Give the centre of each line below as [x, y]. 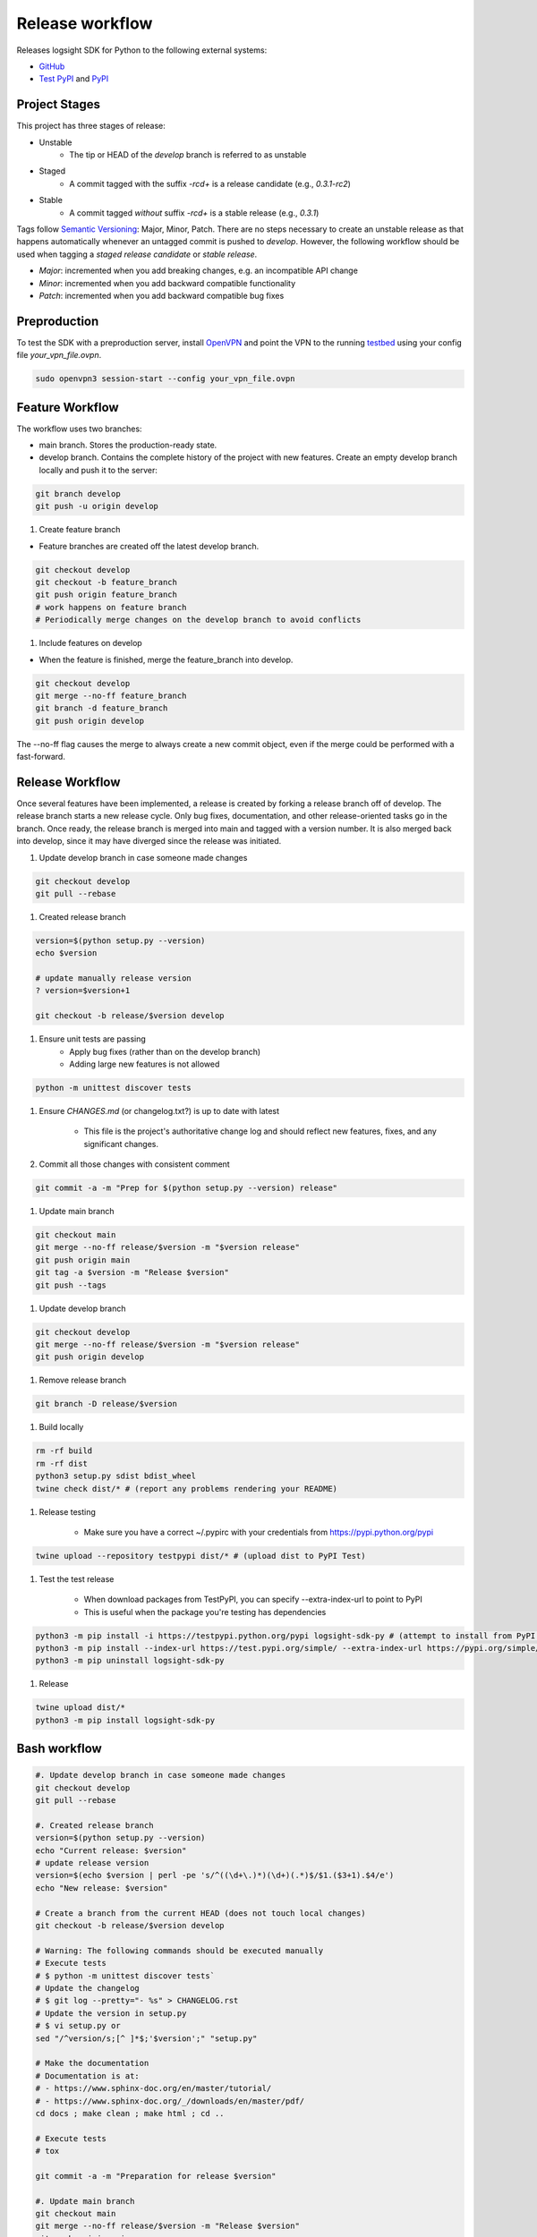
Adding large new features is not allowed [145, 1064]
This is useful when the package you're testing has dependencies [205, 1612]
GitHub [52, 66]
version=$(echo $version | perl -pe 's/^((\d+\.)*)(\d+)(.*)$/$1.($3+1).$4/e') [215, 1876]
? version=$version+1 [83, 991]
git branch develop [78, 493]
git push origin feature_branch [107, 595]
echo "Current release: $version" [111, 1850]
